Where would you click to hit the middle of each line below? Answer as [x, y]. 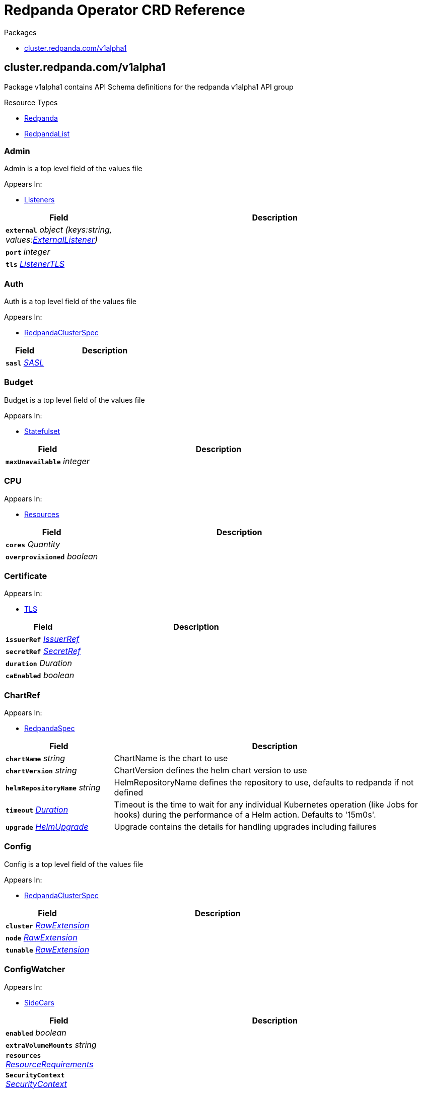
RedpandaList [47, 133]
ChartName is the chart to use [171, 758]
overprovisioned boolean [52, 556]
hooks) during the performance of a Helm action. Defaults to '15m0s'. [245, 815]
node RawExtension [42, 937]
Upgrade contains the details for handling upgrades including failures [245, 827]
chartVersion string [41, 771]
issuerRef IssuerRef [43, 639]
